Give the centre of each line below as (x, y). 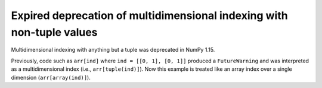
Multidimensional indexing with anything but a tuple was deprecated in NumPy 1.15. (113, 50)
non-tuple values (54, 32)
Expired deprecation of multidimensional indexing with (150, 15)
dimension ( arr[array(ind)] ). (51, 77)
